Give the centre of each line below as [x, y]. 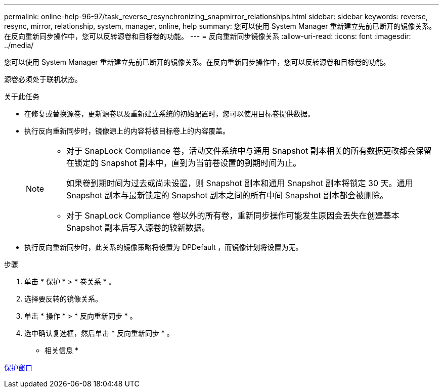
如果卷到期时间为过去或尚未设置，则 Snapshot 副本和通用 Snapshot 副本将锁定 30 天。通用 [240, 183]
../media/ [19, 45]
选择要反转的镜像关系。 [63, 299]
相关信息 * [61, 350]
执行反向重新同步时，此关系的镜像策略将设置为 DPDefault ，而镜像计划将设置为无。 [164, 247]
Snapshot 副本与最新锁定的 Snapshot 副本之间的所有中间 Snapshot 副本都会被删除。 [227, 195]
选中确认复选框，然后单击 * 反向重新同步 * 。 [99, 333]
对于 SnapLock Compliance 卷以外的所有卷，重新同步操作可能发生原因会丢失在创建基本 [233, 215]
